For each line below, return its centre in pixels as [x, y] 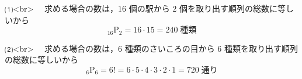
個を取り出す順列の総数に [228, 8]
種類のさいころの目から [170, 48]
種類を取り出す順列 [261, 48]
